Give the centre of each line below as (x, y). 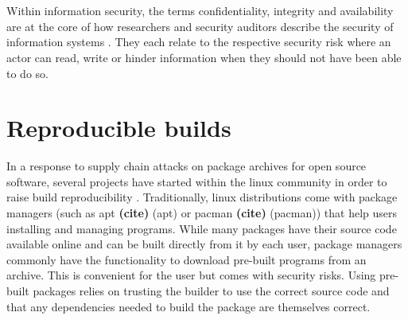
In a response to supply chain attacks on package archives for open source (187, 166)
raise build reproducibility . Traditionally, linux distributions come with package (202, 197)
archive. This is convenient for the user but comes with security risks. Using (191, 275)
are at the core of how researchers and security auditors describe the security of (200, 26)
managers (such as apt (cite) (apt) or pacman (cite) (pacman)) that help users (202, 213)
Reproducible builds (119, 128)
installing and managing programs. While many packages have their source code (202, 228)
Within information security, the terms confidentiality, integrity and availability (200, 11)
